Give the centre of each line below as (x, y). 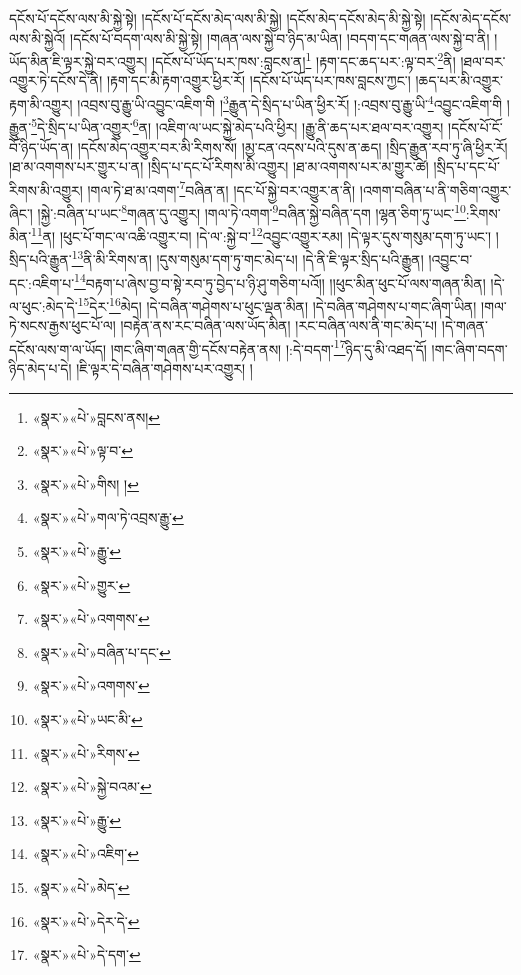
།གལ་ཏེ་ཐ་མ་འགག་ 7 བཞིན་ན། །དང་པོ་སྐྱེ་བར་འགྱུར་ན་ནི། (221, 188)
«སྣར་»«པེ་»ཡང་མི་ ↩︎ (87, 719)
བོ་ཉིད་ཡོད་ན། (41, 146)
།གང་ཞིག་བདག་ (469, 348)
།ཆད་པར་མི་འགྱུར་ (459, 80)
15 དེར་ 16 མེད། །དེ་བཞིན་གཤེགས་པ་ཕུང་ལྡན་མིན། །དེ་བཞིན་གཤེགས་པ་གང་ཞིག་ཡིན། (277, 304)
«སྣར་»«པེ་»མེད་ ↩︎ (81, 886)
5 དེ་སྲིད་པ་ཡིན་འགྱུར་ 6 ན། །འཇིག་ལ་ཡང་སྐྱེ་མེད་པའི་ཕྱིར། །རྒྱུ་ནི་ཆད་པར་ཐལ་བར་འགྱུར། (237, 125)
